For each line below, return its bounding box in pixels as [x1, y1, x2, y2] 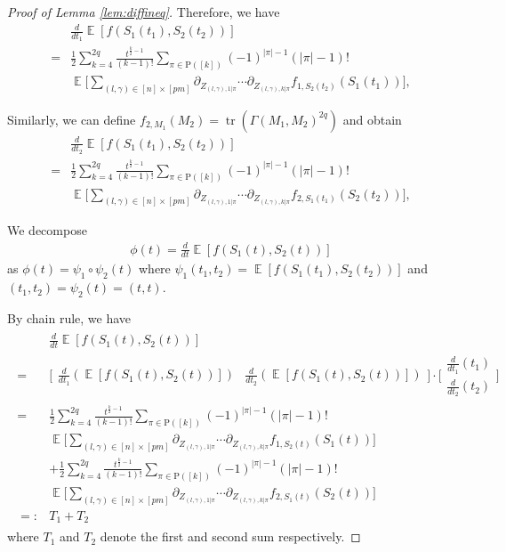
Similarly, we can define [7, 110, 136, 128]
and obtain [342, 110, 402, 128]
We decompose [7, 221, 87, 239]
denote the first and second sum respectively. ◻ [100, 527, 361, 546]
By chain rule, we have [7, 308, 132, 327]
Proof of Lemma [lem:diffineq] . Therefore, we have [7, 3, 280, 20]
